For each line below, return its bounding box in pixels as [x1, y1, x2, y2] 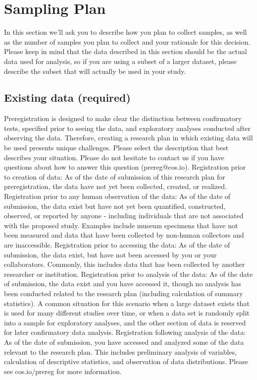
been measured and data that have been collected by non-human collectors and [4, 230, 244, 240]
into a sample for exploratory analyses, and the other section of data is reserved [4, 317, 246, 327]
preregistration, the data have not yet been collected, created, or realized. [4, 181, 227, 191]
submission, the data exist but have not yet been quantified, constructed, [4, 200, 226, 211]
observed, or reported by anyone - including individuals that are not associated [4, 210, 244, 221]
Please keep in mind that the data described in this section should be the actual [4, 46, 247, 57]
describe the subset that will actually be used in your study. [4, 65, 186, 76]
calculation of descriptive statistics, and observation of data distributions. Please [4, 356, 248, 367]
